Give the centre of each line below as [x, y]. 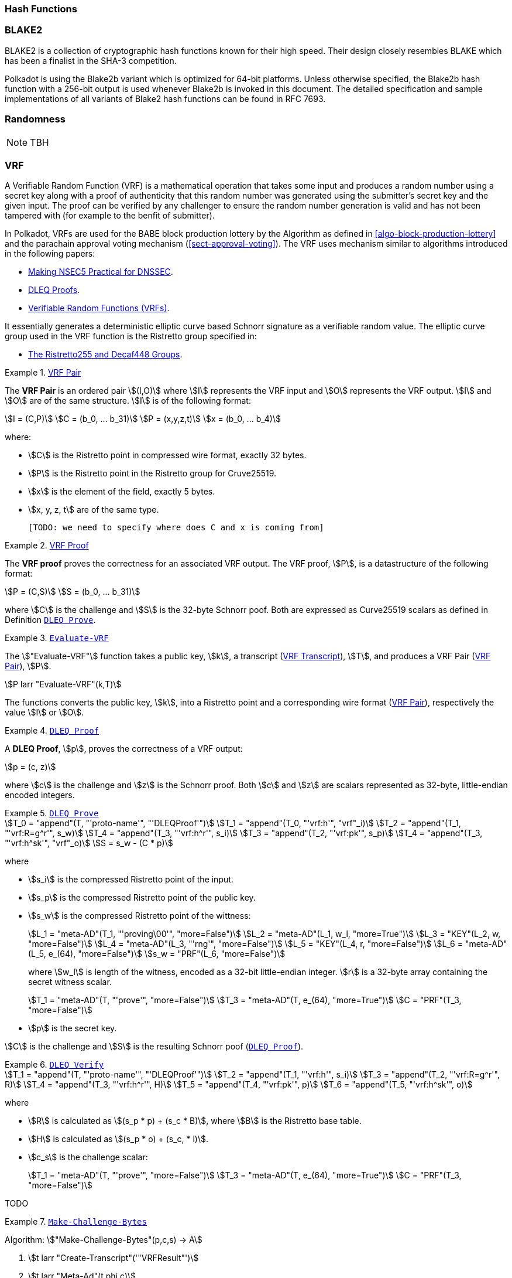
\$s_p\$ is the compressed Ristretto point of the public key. [142, 898]
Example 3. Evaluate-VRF [57, 638]
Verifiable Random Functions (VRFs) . [99, 308]
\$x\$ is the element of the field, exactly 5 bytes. [122, 492]
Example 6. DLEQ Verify [54, 1065]
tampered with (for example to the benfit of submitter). [110, 216]
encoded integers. [40, 795]
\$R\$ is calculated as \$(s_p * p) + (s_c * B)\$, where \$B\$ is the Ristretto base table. [195, 1121]
